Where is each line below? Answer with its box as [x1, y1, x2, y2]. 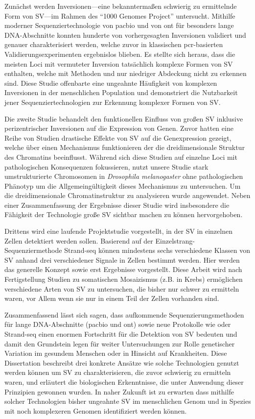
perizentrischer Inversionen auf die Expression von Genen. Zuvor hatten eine [4, 123, 233, 133]
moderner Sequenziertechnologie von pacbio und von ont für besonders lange [4, 20, 234, 30]
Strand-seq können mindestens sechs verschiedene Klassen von [64, 245, 250, 255]
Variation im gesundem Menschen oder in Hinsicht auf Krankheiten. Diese [4, 348, 227, 358]
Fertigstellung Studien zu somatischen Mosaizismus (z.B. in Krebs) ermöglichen [4, 274, 243, 284]
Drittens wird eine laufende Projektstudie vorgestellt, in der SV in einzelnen [4, 226, 232, 236]
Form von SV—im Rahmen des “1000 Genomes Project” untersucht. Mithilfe [4, 10, 235, 21]
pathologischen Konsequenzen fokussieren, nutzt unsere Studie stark [4, 161, 209, 172]
